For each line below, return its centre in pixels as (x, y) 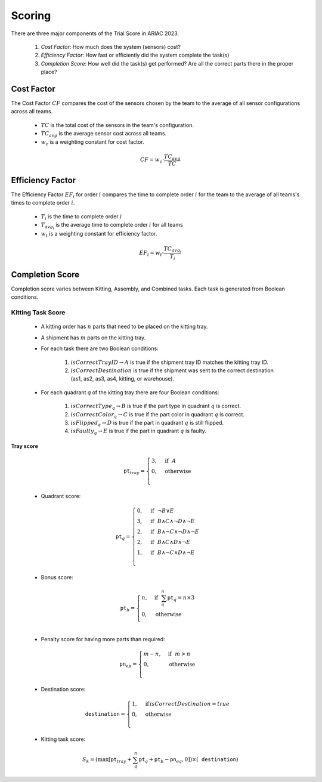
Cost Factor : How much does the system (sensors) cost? (111, 47)
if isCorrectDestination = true (187, 704)
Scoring (31, 16)
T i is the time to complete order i (81, 217)
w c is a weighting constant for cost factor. (92, 142)
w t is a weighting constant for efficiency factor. (99, 234)
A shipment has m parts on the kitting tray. (93, 338)
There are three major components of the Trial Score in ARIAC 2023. (95, 33)
